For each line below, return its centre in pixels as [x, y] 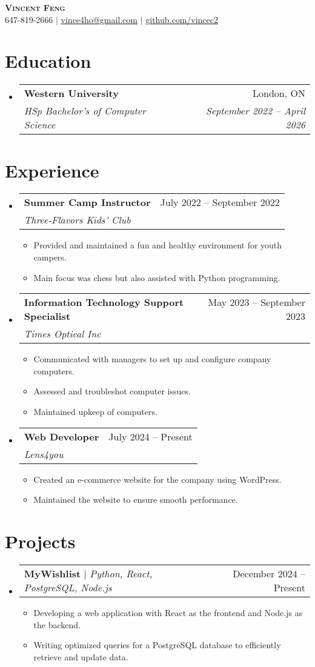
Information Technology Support [104, 302]
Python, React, [121, 573]
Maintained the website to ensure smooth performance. [136, 499]
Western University [71, 93]
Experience [52, 170]
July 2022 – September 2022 [220, 202]
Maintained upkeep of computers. [95, 411]
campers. [50, 257]
